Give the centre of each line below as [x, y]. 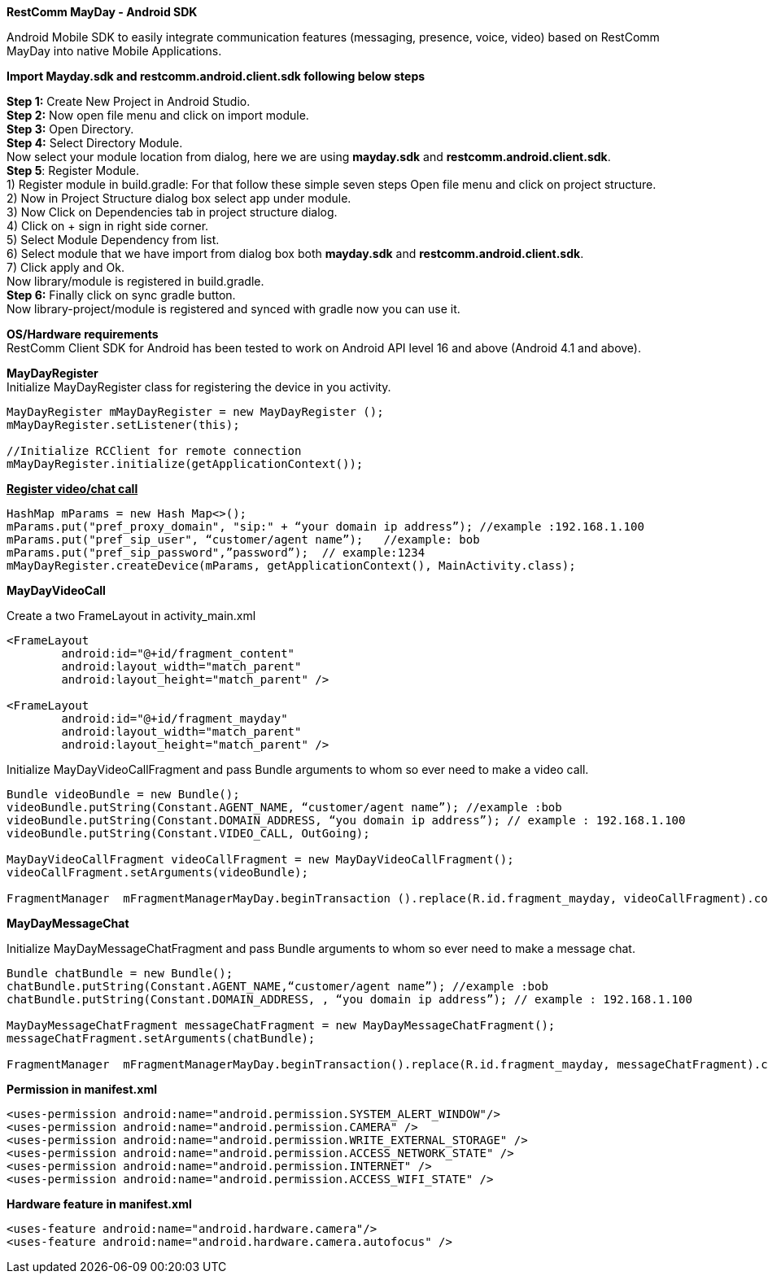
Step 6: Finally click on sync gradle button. [121, 295]
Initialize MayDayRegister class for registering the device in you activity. [199, 387]
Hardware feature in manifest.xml [99, 1204]
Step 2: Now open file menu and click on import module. [158, 115]
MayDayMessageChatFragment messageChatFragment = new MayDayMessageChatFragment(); [281, 1025]
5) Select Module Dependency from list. [113, 240]
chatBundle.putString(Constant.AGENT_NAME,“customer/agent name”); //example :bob [277, 986]
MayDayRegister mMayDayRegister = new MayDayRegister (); [195, 412]
